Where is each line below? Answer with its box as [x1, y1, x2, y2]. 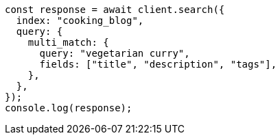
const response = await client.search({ [5, 4, 225, 15]
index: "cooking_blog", [16, 15, 144, 26]
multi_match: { [27, 37, 109, 48]
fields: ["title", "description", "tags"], [39, 59, 277, 70]
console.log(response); [5, 102, 132, 113]
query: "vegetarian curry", [39, 48, 190, 59]
